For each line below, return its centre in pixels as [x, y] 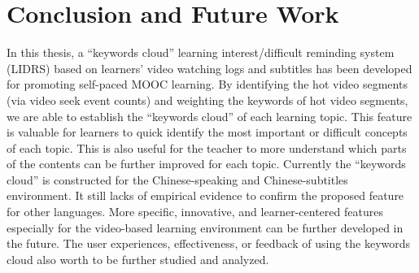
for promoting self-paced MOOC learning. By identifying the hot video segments [207, 84]
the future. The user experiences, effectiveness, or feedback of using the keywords [209, 243]
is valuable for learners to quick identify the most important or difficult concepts [207, 132]
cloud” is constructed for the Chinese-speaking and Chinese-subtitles [177, 179]
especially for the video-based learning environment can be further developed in [205, 227]
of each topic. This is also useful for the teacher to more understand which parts [207, 147]
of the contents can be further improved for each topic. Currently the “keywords [206, 164]
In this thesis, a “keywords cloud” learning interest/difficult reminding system [201, 52]
